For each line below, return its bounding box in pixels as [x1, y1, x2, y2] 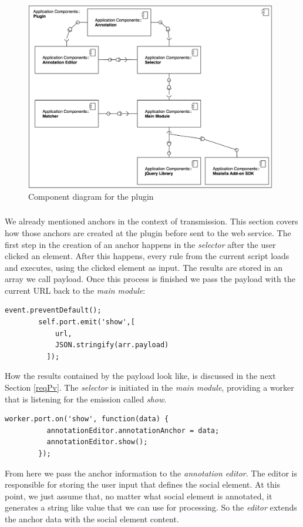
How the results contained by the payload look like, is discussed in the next [5, 370, 276, 382]
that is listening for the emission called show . [5, 392, 167, 405]
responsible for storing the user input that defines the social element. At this [5, 478, 280, 491]
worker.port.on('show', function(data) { [5, 415, 169, 424]
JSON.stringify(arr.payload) [55, 341, 169, 350]
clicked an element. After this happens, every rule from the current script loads [5, 250, 289, 262]
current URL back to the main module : [5, 284, 146, 296]
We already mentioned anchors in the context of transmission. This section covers [5, 215, 298, 227]
